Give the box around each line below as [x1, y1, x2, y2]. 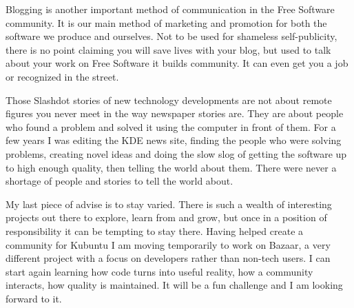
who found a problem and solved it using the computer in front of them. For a [6, 119, 336, 134]
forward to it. [6, 291, 62, 305]
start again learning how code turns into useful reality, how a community [6, 264, 313, 278]
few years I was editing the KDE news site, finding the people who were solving [6, 133, 342, 147]
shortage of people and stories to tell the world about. [6, 174, 233, 188]
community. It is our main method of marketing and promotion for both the [6, 15, 327, 30]
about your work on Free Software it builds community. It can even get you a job [6, 56, 348, 70]
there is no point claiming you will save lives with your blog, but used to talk [6, 42, 331, 57]
